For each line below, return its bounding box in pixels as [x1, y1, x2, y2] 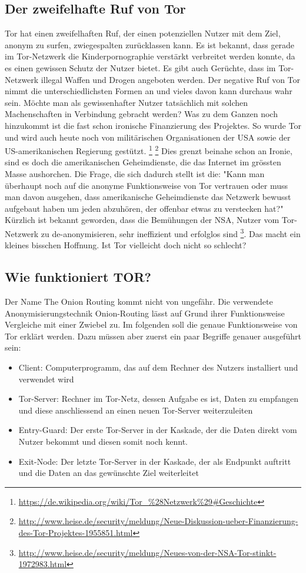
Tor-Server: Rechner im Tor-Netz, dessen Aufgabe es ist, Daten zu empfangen [18, 392, 299, 405]
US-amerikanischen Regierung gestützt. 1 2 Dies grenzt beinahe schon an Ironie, [5, 143, 292, 156]
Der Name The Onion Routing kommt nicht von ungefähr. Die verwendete [5, 295, 273, 307]
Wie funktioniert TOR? [5, 268, 151, 286]
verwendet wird [18, 372, 74, 385]
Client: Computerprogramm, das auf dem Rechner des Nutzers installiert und [18, 361, 298, 373]
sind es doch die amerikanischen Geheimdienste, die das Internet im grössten [5, 156, 281, 168]
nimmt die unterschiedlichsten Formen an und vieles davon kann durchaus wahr [5, 85, 292, 97]
